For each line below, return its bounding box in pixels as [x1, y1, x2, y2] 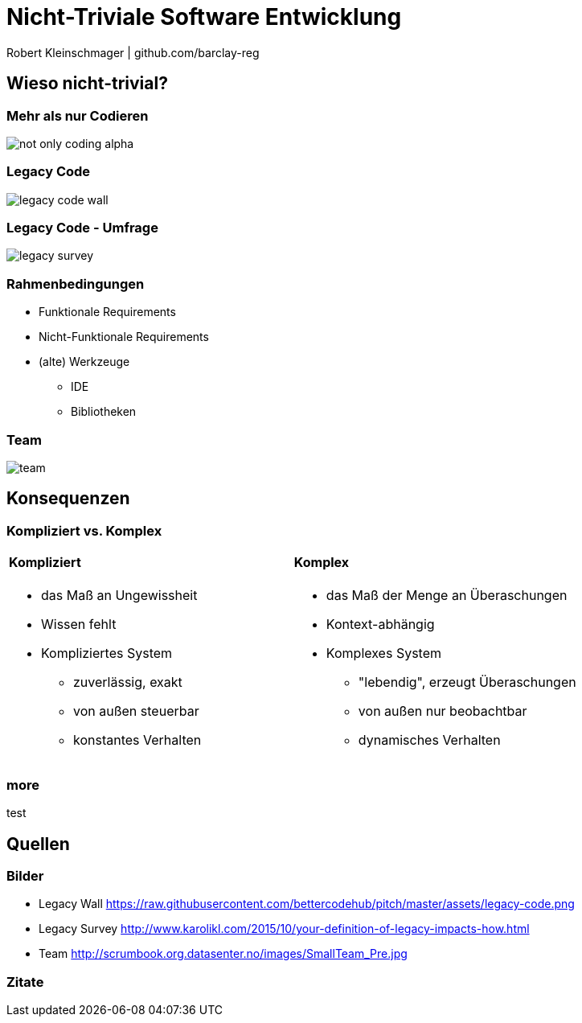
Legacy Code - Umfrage [6, 220, 158, 236]
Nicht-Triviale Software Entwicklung [6, 3, 402, 31]
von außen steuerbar [73, 703, 199, 720]
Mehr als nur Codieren [6, 107, 149, 124]
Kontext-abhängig [326, 616, 435, 633]
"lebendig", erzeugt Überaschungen [358, 674, 576, 691]
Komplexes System [326, 645, 441, 662]
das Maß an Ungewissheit [41, 587, 198, 604]
